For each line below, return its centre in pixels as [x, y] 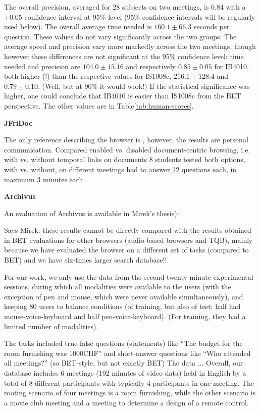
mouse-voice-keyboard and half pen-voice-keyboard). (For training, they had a [125, 316]
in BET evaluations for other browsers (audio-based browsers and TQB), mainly [128, 240]
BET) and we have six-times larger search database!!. [87, 260]
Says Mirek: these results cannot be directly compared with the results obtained [128, 230]
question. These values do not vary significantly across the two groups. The [120, 36]
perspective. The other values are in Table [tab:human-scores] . [99, 105]
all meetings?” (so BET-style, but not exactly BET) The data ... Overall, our [124, 363]
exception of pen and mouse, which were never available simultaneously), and [124, 296]
